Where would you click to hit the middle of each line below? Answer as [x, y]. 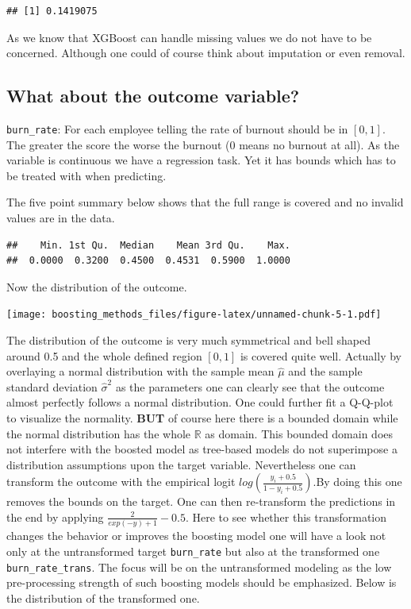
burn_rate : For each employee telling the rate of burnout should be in [177, 128]
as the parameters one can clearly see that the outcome [250, 386]
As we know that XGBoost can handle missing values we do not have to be [189, 37]
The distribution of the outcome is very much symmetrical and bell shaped [188, 340]
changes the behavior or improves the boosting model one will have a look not [196, 536]
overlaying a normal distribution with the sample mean [140, 371]
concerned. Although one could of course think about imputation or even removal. [206, 53]
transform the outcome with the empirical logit [121, 482]
